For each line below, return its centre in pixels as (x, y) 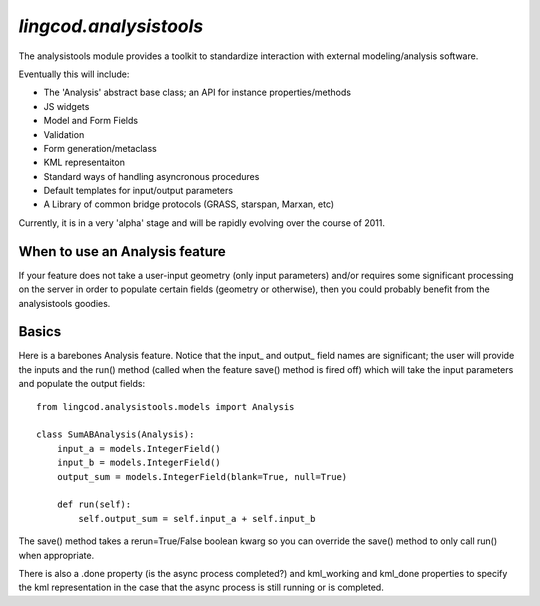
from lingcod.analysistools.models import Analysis (165, 406)
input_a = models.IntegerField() (139, 448)
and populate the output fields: (81, 384)
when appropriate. (56, 555)
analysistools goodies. (64, 303)
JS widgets (66, 106)
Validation (64, 134)
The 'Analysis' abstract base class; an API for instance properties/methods (197, 92)
